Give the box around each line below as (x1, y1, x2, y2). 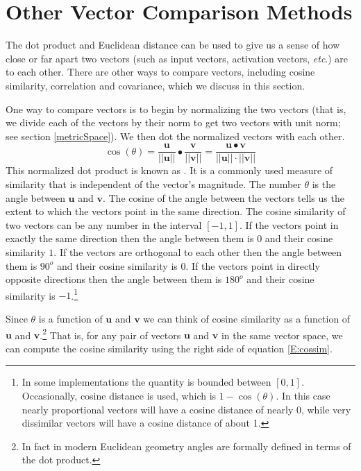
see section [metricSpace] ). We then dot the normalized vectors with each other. (6, 128, 345, 143)
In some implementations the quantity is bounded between (22, 375, 271, 389)
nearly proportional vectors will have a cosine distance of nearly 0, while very (22, 402, 351, 416)
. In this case (276, 388, 330, 402)
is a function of (38, 311, 103, 325)
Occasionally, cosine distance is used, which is (22, 388, 217, 402)
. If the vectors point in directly (185, 258, 320, 273)
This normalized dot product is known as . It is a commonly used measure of (6, 163, 333, 178)
